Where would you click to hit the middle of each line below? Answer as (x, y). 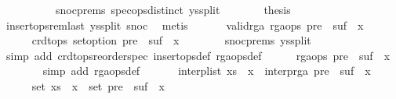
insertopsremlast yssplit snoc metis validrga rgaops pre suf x (185, 25)
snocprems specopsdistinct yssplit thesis (173, 9)
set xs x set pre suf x (98, 85)
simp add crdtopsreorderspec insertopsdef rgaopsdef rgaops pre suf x (198, 55)
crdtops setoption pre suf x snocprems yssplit (171, 40)
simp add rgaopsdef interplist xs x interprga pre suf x (207, 71)
